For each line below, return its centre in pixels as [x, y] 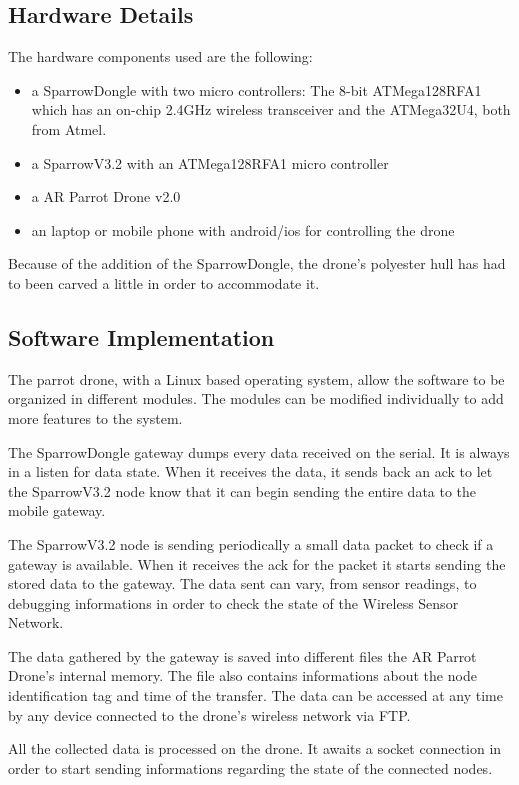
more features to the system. [95, 417]
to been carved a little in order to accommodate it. [164, 282]
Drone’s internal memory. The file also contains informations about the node [242, 675]
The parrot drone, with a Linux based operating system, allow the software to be [256, 378]
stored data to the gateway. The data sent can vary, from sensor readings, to [242, 583]
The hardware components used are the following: [160, 56]
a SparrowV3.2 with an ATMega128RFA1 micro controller [210, 162]
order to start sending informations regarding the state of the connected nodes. [250, 767]
